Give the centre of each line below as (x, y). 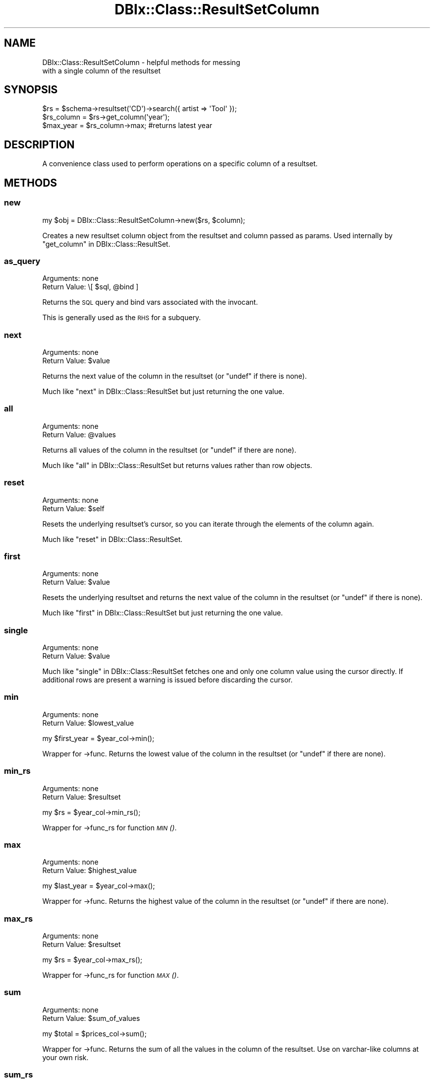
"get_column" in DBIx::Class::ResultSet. (106, 244)
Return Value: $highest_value (89, 871)
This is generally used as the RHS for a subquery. (122, 318)
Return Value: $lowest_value (88, 723)
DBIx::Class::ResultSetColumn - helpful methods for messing (141, 62)
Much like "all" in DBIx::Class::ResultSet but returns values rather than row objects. (177, 465)
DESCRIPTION (39, 144)
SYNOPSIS (31, 90)
